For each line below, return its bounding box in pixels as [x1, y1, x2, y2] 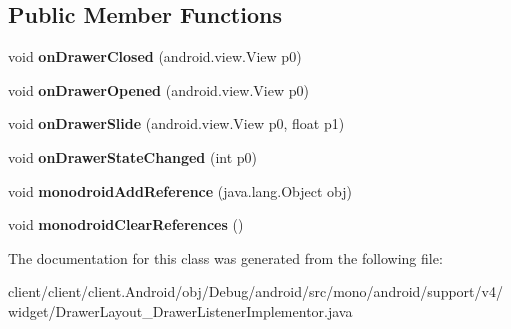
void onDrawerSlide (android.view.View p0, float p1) [8, 113, 345, 134]
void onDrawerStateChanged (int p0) [8, 146, 258, 167]
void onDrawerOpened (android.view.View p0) [8, 79, 309, 100]
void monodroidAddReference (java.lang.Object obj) [8, 180, 353, 201]
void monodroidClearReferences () [8, 214, 244, 235]
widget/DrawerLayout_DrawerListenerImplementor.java [8, 300, 353, 321]
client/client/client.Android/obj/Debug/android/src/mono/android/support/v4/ [8, 281, 503, 302]
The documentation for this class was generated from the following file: [8, 247, 443, 268]
